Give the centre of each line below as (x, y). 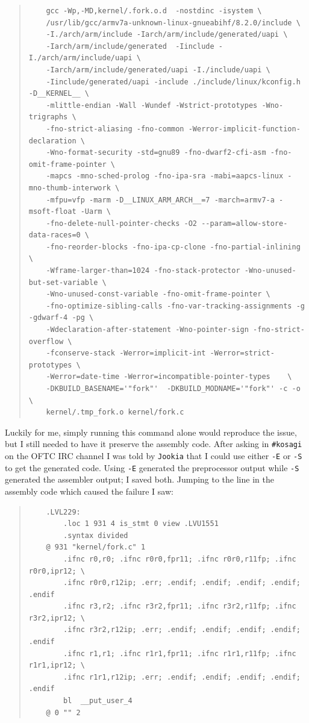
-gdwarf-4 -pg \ (61, 318)
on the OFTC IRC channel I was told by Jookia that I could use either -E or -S (154, 456)
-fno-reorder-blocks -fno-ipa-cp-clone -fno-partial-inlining (173, 247)
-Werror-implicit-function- (244, 129)
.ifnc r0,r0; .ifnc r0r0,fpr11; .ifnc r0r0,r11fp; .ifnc (180, 559)
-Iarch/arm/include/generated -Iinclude (130, 46)
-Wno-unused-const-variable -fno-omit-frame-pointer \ (158, 294)
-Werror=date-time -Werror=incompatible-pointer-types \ (169, 377)
